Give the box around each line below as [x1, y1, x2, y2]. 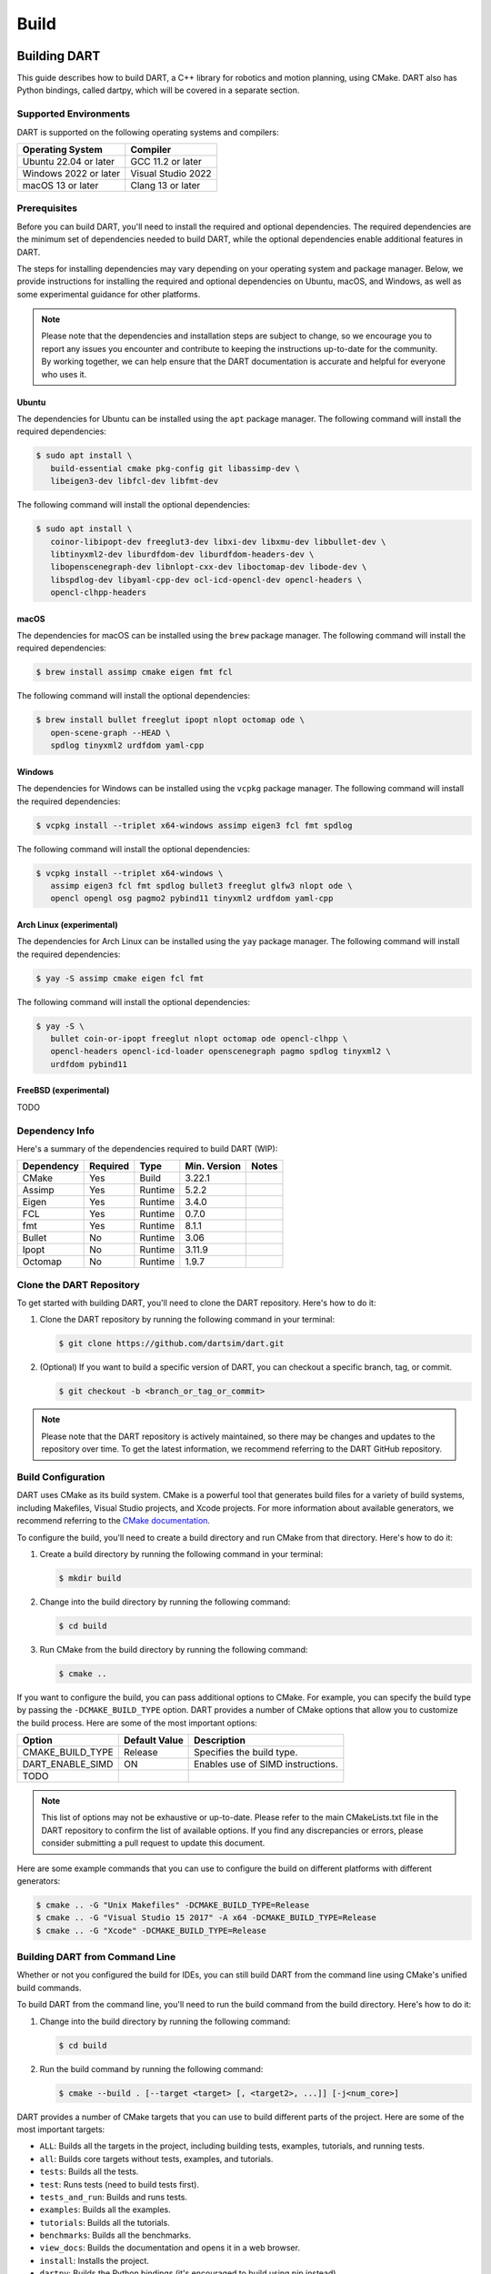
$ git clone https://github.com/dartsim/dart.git [58, 1338, 285, 1349]
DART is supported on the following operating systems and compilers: [16, 126, 279, 137]
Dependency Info [16, 1124, 95, 1137]
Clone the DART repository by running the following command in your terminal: [39, 1314, 336, 1325]
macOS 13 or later [22, 178, 99, 191]
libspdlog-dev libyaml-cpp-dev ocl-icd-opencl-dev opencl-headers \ [50, 574, 363, 585]
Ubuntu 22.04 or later [22, 155, 115, 167]
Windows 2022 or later [22, 166, 121, 179]
